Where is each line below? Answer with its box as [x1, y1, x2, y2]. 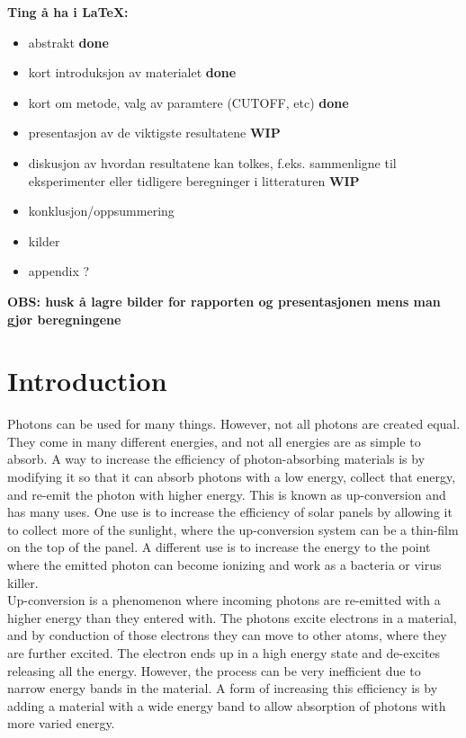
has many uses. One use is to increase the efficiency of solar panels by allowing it [7, 502, 453, 521]
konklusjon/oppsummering [28, 201, 175, 220]
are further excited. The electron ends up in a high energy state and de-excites [7, 643, 441, 662]
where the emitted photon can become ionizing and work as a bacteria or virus [7, 556, 442, 574]
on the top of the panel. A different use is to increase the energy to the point [7, 538, 431, 556]
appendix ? [28, 262, 90, 280]
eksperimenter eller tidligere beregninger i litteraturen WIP [28, 171, 360, 190]
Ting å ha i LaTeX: [7, 3, 129, 21]
